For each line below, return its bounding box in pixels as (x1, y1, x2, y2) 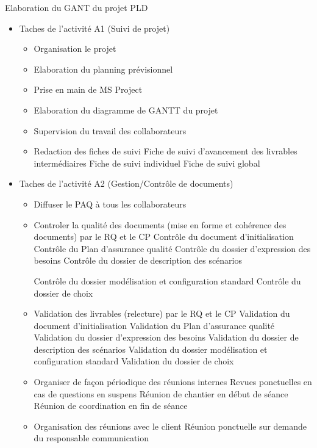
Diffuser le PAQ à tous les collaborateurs (34, 197, 187, 210)
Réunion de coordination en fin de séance (34, 399, 188, 412)
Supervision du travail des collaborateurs (34, 124, 187, 137)
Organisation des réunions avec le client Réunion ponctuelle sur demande (34, 419, 307, 432)
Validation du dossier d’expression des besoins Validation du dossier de (34, 331, 299, 344)
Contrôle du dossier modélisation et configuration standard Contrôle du (34, 274, 301, 287)
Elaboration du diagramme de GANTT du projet (34, 103, 218, 116)
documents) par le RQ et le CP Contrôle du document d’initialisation (34, 230, 294, 243)
